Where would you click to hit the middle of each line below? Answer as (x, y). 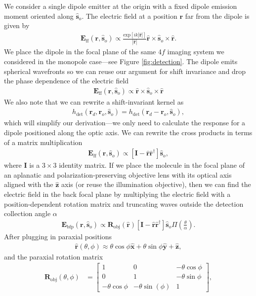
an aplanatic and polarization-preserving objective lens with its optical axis (118, 174)
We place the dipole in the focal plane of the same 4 (83, 52)
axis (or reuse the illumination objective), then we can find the (156, 184)
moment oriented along (39, 16)
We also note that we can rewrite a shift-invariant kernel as (94, 101)
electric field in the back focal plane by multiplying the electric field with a (117, 194)
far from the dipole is (217, 16)
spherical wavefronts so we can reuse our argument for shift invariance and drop (125, 71)
